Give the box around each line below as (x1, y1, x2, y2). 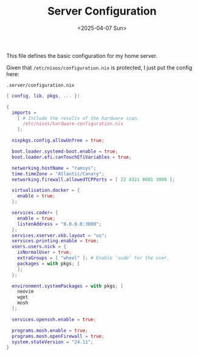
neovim (17, 288, 34, 295)
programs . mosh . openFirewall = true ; (12, 333, 104, 339)
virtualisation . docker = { (12, 187, 80, 194)
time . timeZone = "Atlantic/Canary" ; (12, 170, 104, 177)
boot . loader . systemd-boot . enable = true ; (12, 148, 118, 155)
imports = (12, 110, 36, 116)
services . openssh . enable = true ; (12, 316, 97, 323)
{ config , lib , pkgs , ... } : (6, 92, 80, 99)
